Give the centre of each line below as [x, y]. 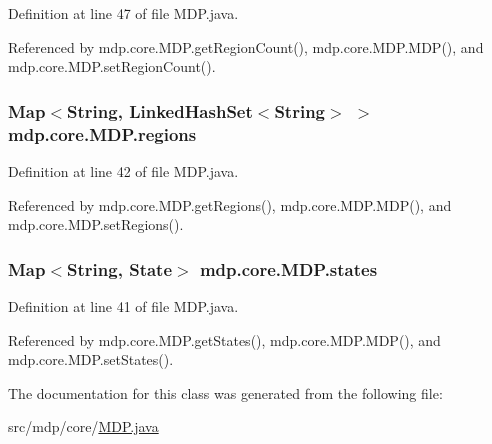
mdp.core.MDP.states [288, 268]
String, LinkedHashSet [160, 110]
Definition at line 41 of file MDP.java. [123, 305]
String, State [120, 268]
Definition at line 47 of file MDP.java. [123, 13]
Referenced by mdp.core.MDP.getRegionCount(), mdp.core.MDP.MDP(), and [246, 46]
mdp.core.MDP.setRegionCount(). [112, 66]
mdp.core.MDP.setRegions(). [96, 224]
